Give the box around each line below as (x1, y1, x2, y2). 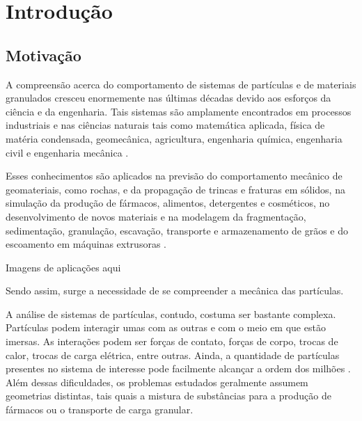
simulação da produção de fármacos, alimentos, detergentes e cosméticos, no (6, 196, 330, 210)
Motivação (6, 44, 81, 65)
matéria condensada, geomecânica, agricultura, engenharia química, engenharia (6, 131, 343, 145)
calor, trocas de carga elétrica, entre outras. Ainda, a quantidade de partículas (6, 347, 340, 362)
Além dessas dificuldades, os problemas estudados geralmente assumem (6, 374, 308, 389)
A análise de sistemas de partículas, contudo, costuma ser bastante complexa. (6, 306, 336, 321)
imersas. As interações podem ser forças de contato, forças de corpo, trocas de (6, 334, 338, 349)
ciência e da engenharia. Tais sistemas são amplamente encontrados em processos (6, 104, 352, 118)
